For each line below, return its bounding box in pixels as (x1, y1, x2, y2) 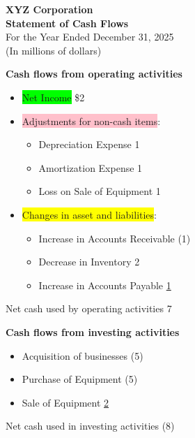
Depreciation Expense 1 (38, 137, 140, 152)
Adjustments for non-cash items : (22, 113, 161, 128)
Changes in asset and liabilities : (22, 207, 157, 221)
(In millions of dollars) (6, 43, 102, 57)
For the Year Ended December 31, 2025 (6, 29, 174, 44)
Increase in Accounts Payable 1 (38, 277, 171, 292)
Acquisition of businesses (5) (22, 348, 143, 363)
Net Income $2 (22, 89, 85, 104)
